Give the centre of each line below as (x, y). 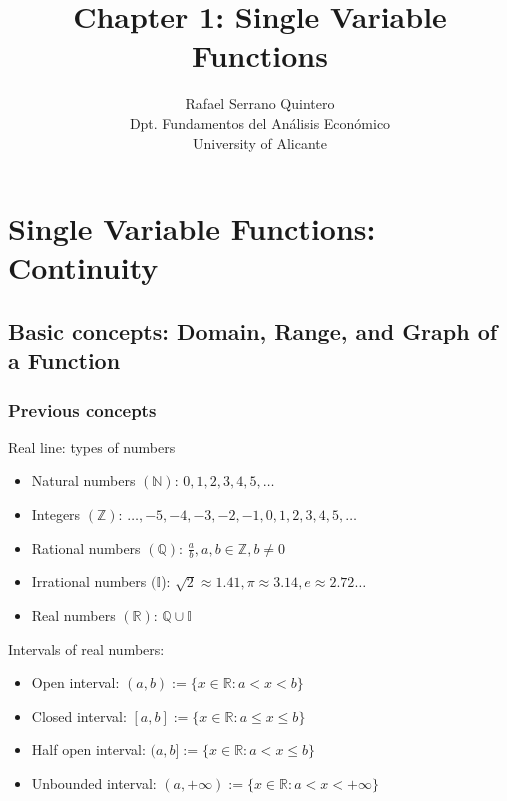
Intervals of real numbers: (86, 648)
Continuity (83, 267)
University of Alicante (260, 142)
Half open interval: (88, 749)
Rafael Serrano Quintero (260, 103)
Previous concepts (82, 409)
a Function (64, 360)
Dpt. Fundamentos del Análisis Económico (260, 122)
